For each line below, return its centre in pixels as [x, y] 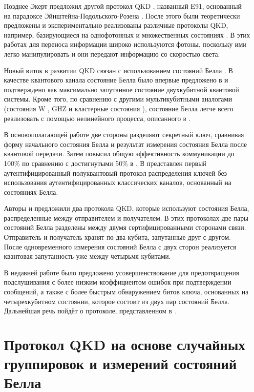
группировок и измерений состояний [120, 363]
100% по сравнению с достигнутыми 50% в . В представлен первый [105, 163]
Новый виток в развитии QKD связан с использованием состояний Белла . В [118, 70]
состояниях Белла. [31, 192]
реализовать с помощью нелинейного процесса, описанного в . [97, 118]
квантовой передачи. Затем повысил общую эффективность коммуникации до [119, 154]
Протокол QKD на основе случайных [125, 344]
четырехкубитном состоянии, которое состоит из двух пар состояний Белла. [117, 301]
